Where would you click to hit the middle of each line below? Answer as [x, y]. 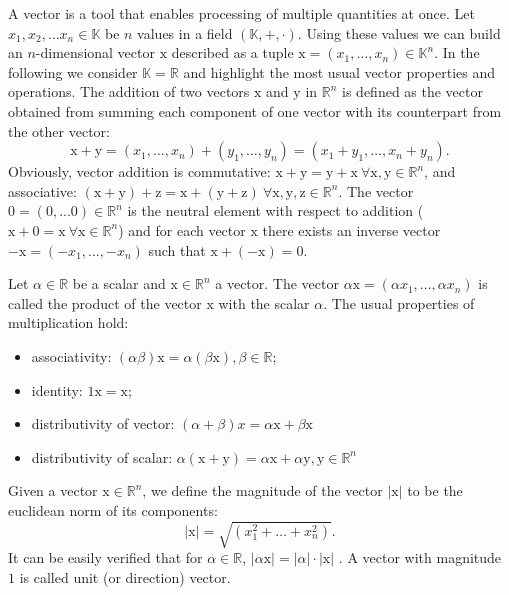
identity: [57, 389]
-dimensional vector [95, 52]
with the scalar [264, 302]
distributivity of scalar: [102, 456]
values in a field [185, 32]
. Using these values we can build [399, 32]
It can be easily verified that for [105, 557]
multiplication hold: [68, 322]
